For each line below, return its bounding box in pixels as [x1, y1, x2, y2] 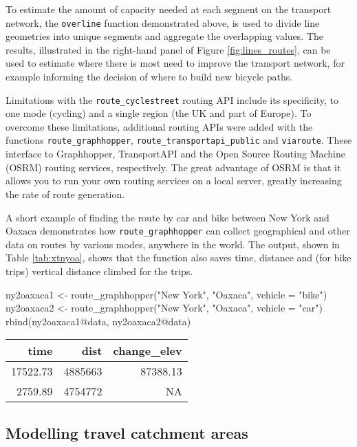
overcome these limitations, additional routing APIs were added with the [6, 119, 313, 133]
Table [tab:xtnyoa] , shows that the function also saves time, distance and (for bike [6, 250, 351, 265]
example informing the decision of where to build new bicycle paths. [6, 69, 293, 84]
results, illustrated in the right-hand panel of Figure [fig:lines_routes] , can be [6, 42, 331, 56]
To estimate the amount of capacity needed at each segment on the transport [6, 2, 332, 16]
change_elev [113, 342, 182, 359]
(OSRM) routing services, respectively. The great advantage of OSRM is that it [6, 160, 341, 174]
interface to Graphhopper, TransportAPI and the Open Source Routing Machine [6, 146, 345, 161]
